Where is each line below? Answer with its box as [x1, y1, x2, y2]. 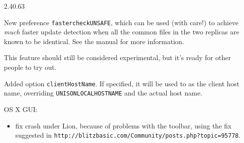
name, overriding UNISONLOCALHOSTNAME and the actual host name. [4, 88, 203, 98]
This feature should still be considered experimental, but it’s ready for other [4, 52, 231, 63]
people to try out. [4, 62, 57, 72]
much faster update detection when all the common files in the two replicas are [4, 27, 239, 37]
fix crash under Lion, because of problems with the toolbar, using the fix [15, 120, 232, 130]
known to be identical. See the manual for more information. [4, 36, 184, 46]
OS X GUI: [4, 104, 37, 114]
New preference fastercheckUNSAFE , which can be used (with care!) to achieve [4, 17, 239, 27]
